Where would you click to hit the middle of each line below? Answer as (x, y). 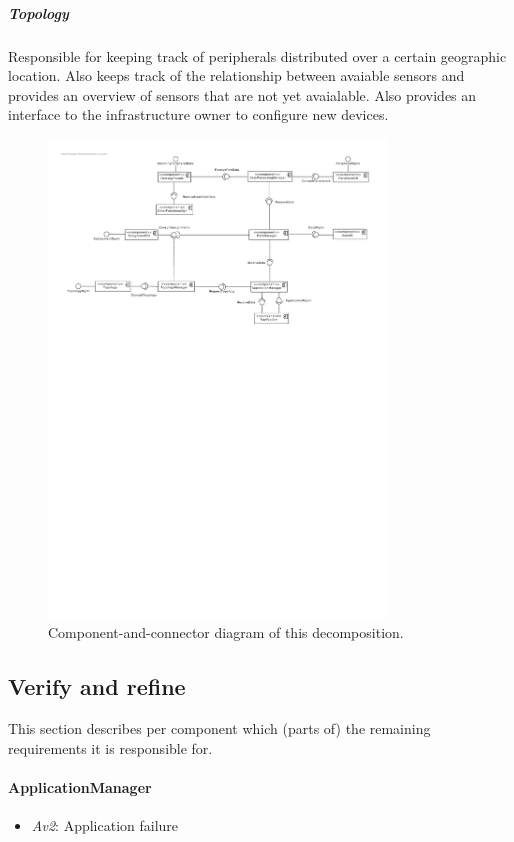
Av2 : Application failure (105, 825)
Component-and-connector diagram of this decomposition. (226, 632)
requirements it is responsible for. (110, 747)
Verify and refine (97, 686)
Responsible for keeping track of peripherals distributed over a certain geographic (257, 55)
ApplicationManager (80, 787)
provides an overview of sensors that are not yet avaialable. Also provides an (242, 94)
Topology (38, 12)
